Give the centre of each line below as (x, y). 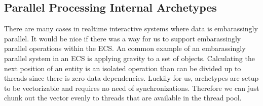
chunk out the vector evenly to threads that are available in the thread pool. (123, 98)
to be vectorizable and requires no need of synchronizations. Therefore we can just (132, 88)
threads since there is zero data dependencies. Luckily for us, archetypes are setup (131, 78)
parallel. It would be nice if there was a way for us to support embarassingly (123, 38)
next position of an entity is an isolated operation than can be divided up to (123, 68)
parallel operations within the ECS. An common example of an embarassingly (125, 48)
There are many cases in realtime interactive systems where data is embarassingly (131, 29)
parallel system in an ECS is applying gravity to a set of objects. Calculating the (129, 58)
